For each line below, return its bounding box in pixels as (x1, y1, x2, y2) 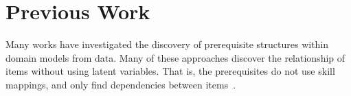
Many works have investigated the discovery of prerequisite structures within (5, 37, 329, 51)
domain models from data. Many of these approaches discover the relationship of (5, 50, 346, 64)
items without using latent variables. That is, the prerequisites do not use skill (5, 64, 335, 78)
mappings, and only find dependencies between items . (5, 77, 236, 91)
